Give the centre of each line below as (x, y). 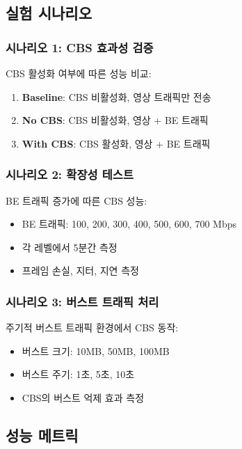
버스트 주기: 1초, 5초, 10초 (78, 374)
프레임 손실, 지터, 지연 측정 (80, 270)
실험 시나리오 (49, 13)
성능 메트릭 (42, 435)
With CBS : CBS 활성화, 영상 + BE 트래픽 (116, 143)
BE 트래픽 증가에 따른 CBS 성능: (76, 200)
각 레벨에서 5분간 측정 (70, 247)
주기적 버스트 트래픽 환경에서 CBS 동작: (92, 328)
